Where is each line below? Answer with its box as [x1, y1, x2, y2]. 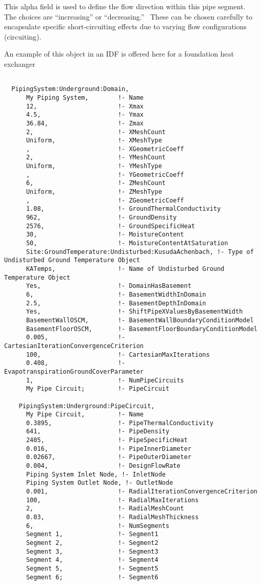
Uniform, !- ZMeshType [26, 188, 162, 196]
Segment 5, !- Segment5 [26, 564, 158, 572]
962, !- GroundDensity [26, 214, 177, 222]
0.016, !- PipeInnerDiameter [26, 445, 192, 452]
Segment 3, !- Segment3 [26, 547, 158, 555]
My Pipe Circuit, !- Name [26, 411, 144, 418]
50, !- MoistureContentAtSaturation [26, 240, 228, 247]
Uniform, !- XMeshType [26, 137, 162, 144]
